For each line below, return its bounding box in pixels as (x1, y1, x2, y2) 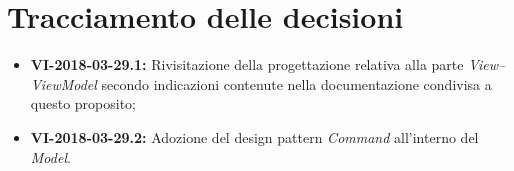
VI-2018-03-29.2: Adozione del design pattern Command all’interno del (30, 126, 479, 147)
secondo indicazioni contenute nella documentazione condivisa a (101, 73, 492, 94)
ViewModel (30, 73, 97, 94)
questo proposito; (30, 93, 137, 114)
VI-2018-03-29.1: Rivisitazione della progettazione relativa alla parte (30, 54, 464, 75)
